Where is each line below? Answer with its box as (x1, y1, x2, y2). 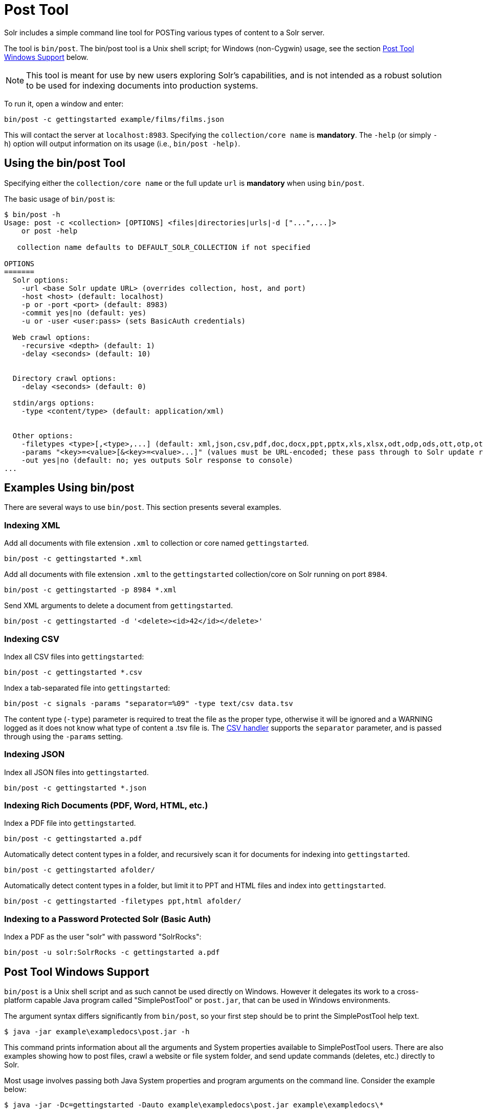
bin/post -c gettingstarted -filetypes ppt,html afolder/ (4, 897, 241, 906)
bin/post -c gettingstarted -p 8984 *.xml (4, 586, 177, 594)
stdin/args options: (12, 398, 95, 407)
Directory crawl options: (12, 374, 117, 382)
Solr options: (12, 275, 69, 284)
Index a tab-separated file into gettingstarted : (4, 683, 170, 692)
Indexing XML (4, 520, 60, 530)
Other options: (12, 431, 73, 440)
